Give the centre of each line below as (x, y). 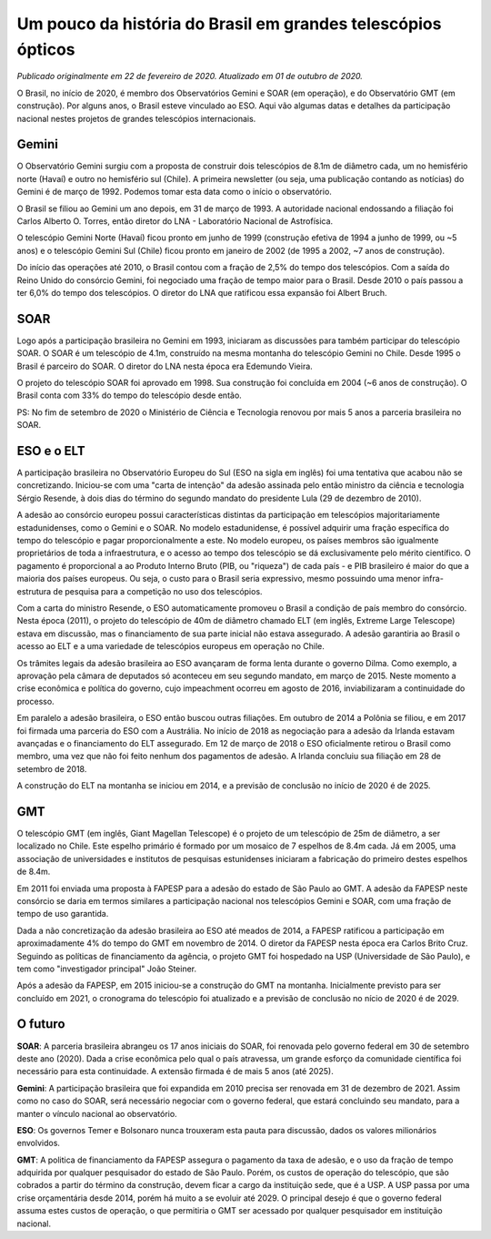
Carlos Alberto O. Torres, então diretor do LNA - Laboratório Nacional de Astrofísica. (175, 221)
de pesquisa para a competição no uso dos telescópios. (158, 591)
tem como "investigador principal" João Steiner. (107, 969)
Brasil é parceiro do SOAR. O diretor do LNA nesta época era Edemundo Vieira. (165, 366)
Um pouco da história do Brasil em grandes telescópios (229, 24)
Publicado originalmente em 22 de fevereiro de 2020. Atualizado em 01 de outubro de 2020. (190, 76)
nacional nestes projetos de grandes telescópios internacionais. (136, 118)
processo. (35, 701)
